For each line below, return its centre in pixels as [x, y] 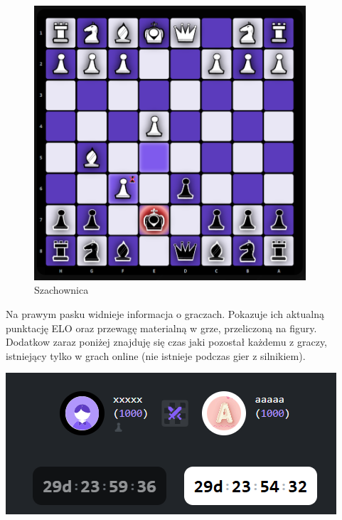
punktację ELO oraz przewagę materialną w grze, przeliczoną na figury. [161, 328]
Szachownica [62, 290]
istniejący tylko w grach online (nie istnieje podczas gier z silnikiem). [156, 355]
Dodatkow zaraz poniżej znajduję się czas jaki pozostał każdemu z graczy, [167, 342]
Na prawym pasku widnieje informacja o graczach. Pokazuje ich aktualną [165, 313]
